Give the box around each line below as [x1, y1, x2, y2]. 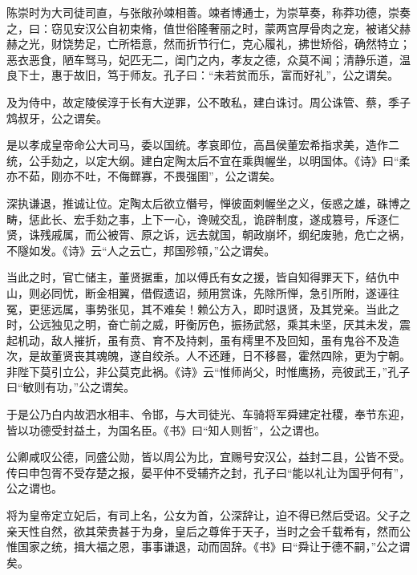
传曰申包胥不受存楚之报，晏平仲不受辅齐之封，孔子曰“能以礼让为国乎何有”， [6, 464, 411, 480]
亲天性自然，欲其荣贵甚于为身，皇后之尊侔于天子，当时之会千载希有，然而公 [6, 522, 411, 539]
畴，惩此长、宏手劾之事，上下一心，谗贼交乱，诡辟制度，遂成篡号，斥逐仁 [6, 210, 399, 227]
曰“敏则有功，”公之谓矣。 [6, 379, 136, 395]
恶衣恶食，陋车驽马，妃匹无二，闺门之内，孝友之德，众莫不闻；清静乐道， [6, 51, 399, 67]
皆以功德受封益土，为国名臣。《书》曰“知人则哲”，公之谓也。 [6, 421, 326, 438]
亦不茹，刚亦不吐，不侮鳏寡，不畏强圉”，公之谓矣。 [6, 168, 281, 184]
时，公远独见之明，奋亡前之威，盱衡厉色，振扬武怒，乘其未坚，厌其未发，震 [6, 316, 411, 333]
